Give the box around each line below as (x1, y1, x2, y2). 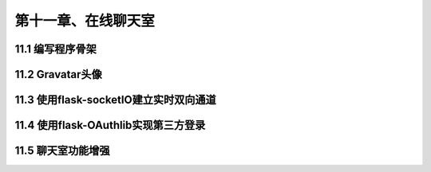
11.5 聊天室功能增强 (14, 144, 111, 158)
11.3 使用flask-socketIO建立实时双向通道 (14, 93, 216, 107)
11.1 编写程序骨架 (14, 42, 97, 56)
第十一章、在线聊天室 (14, 12, 156, 29)
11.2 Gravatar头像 (14, 68, 103, 81)
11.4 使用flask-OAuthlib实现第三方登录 (14, 119, 206, 132)
